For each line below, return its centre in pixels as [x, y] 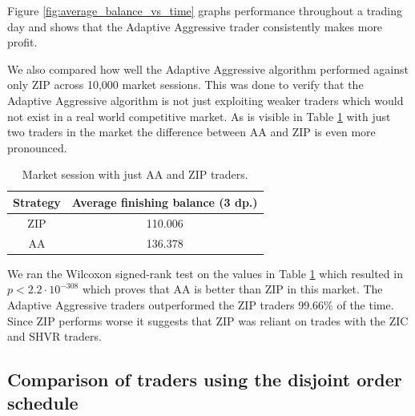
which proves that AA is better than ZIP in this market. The [232, 289]
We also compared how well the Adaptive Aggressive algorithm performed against [208, 69]
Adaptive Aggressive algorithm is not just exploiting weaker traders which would [205, 100]
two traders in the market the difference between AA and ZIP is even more [191, 132]
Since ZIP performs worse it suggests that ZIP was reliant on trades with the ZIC [208, 320]
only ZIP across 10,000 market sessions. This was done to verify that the [185, 85]
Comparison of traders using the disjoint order [205, 380]
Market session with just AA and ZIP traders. [135, 174]
